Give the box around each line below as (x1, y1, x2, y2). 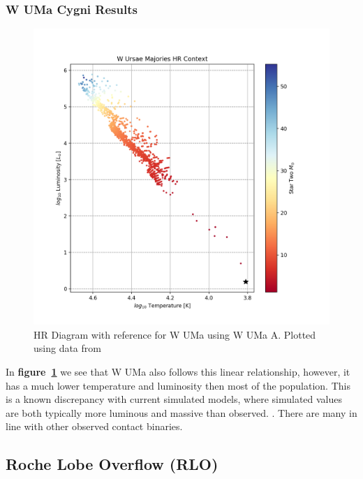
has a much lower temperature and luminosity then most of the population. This (6, 378, 350, 392)
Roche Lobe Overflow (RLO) (6, 453, 218, 475)
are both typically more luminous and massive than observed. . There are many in (6, 405, 357, 420)
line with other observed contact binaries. (6, 419, 183, 434)
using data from (34, 341, 101, 355)
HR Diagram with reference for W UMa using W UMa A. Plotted (34, 327, 316, 341)
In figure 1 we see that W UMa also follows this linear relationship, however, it (6, 364, 350, 378)
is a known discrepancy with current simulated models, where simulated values (6, 392, 343, 406)
